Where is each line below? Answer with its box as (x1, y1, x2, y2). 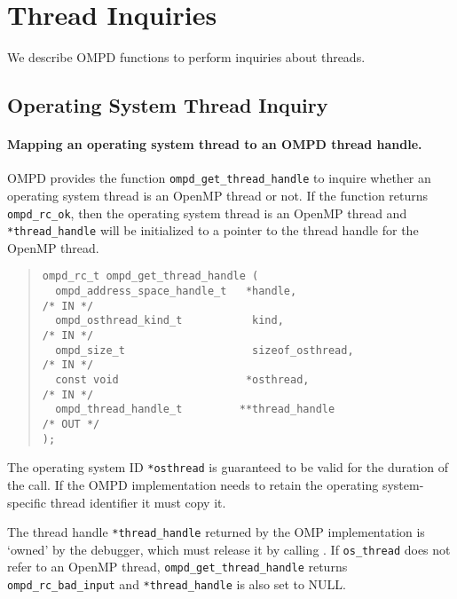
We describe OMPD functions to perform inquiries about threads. (7, 48, 366, 67)
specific (7, 493, 47, 511)
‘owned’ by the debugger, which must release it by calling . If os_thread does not (7, 540, 451, 558)
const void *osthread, (55, 374, 310, 387)
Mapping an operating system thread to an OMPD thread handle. (7, 135, 422, 154)
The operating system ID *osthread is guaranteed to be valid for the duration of (7, 458, 449, 477)
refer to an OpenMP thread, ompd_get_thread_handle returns (7, 557, 348, 576)
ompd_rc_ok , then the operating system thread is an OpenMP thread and (7, 203, 407, 222)
